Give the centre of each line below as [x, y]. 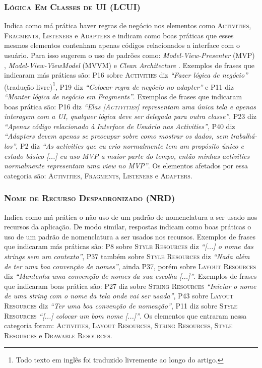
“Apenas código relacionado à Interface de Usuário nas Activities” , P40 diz [120, 126]
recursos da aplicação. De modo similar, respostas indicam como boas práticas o [128, 227]
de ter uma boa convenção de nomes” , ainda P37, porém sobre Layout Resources [130, 266]
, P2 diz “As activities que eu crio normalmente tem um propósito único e [130, 146]
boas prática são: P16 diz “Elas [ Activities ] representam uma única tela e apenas [130, 106]
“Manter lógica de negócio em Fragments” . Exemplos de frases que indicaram [123, 97]
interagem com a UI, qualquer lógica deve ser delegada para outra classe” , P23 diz [130, 116]
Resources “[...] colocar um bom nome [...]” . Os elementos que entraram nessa [125, 315]
